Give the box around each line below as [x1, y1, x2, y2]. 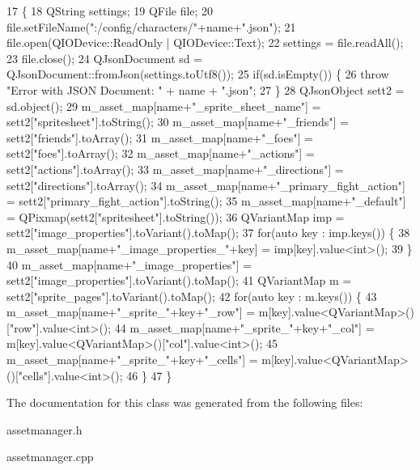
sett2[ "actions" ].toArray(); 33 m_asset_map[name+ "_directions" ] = [6, 160, 344, 177]
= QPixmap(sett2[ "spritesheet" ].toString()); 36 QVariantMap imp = [6, 208, 345, 225]
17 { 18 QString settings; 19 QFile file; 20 [6, 2, 214, 19]
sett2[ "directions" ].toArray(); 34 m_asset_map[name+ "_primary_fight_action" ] [6, 176, 405, 193]
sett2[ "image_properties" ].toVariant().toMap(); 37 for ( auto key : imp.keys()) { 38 [6, 224, 410, 241]
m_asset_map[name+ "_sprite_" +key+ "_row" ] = [6, 303, 256, 320]
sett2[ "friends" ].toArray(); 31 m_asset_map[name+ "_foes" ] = [6, 129, 313, 146]
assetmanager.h [6, 421, 83, 438]
